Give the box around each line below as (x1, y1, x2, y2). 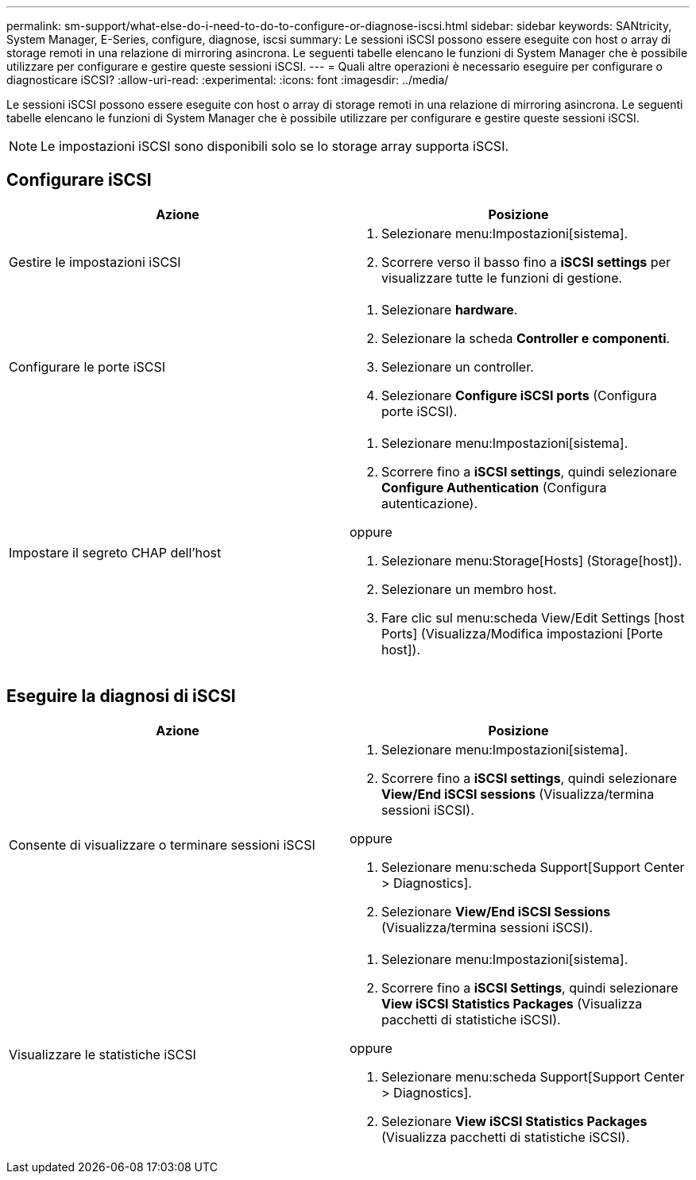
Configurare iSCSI (6, 170, 152, 191)
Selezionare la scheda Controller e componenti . (381, 330, 671, 346)
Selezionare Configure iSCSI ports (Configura (381, 387, 657, 403)
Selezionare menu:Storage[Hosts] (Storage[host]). (381, 552, 682, 569)
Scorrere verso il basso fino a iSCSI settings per (381, 253, 671, 270)
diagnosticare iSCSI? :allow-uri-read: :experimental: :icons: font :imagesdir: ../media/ (6, 73, 449, 87)
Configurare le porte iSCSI (9, 358, 166, 375)
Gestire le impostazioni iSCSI (9, 253, 181, 270)
